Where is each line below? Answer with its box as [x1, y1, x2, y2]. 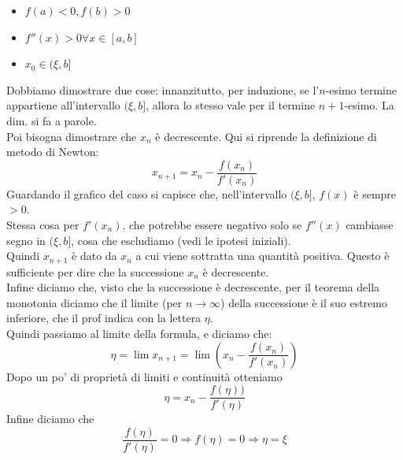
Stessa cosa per [6, 217, 79, 232]
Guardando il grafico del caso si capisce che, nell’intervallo [6, 185, 287, 202]
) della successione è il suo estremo [220, 294, 387, 310]
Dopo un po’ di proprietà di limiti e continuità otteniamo [6, 368, 283, 384]
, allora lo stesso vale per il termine [146, 97, 316, 113]
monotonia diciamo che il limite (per [6, 294, 183, 310]
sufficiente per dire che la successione [6, 263, 184, 280]
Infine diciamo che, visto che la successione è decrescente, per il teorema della [6, 279, 380, 295]
